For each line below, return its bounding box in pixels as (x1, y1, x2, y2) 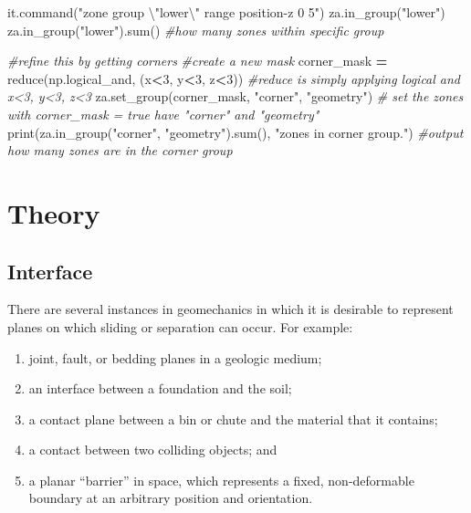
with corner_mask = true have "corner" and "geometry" (7, 104, 319, 123)
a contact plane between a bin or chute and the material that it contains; (28, 409, 438, 428)
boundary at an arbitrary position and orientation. (28, 488, 313, 508)
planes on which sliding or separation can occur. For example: (7, 317, 353, 336)
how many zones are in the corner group (7, 141, 233, 160)
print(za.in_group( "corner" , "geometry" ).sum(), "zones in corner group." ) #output (7, 122, 464, 141)
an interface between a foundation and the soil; (28, 379, 292, 398)
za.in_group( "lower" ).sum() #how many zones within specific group (7, 20, 384, 39)
